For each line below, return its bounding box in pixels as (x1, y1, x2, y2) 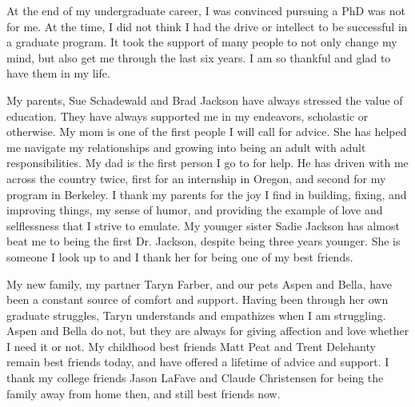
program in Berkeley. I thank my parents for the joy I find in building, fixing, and (6, 186, 407, 202)
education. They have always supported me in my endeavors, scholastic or (6, 107, 369, 124)
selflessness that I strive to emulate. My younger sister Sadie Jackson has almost (6, 217, 400, 233)
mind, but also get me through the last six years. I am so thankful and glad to (6, 49, 391, 66)
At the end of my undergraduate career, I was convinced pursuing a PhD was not (6, 2, 405, 18)
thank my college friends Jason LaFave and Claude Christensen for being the (6, 369, 384, 386)
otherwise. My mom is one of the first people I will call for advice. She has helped (6, 123, 407, 140)
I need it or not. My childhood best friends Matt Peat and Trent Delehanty (6, 337, 376, 354)
